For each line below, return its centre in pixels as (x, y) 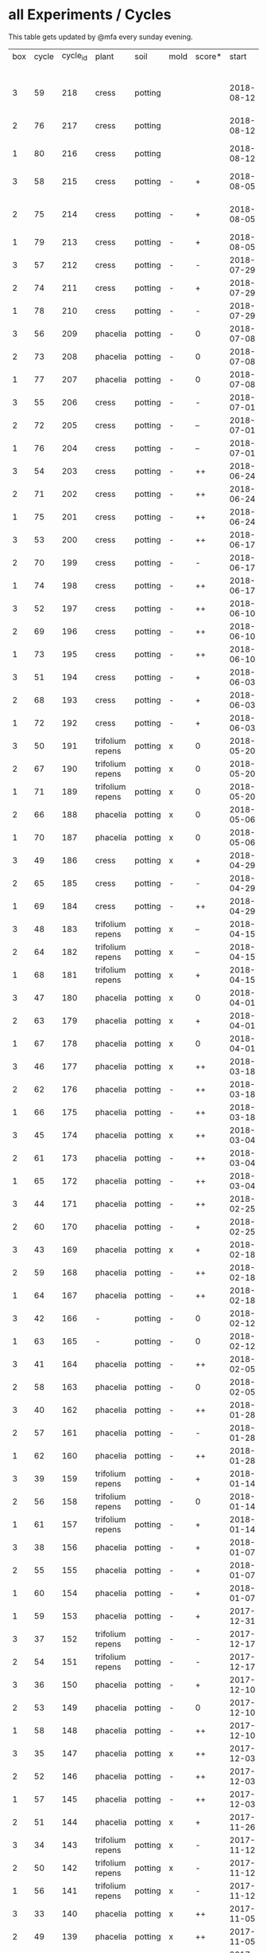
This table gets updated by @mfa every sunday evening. (101, 37)
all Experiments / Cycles (90, 15)
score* (209, 56)
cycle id (74, 56)
